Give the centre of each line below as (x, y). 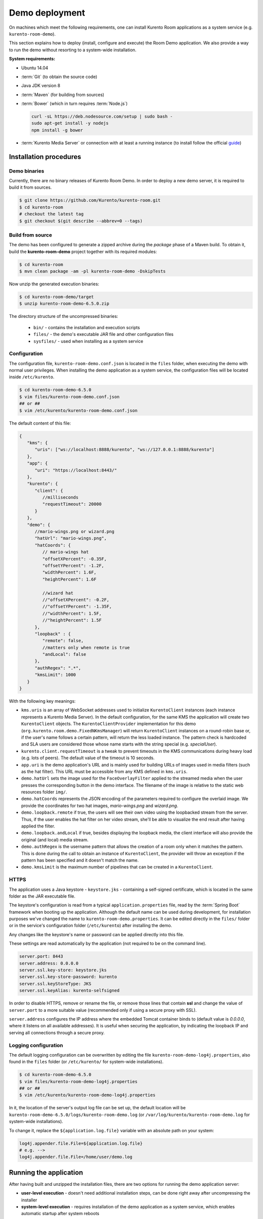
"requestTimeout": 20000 (72, 504)
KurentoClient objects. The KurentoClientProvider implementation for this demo (109, 724)
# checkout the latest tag (51, 214)
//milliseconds (60, 498)
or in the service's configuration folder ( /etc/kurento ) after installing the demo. (91, 925)
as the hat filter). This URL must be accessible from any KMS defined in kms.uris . (104, 771)
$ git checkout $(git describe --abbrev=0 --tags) (81, 221)
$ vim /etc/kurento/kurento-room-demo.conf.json (78, 410)
